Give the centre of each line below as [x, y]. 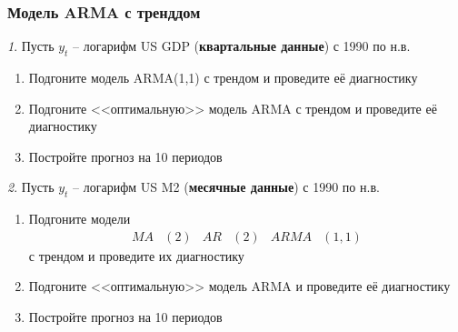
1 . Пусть [31, 46]
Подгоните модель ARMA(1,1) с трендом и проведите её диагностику [223, 78]
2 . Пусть [31, 187]
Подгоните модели [80, 219]
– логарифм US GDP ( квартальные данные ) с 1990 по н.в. [242, 46]
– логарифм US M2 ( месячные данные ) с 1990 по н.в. [226, 187]
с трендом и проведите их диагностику [136, 255]
